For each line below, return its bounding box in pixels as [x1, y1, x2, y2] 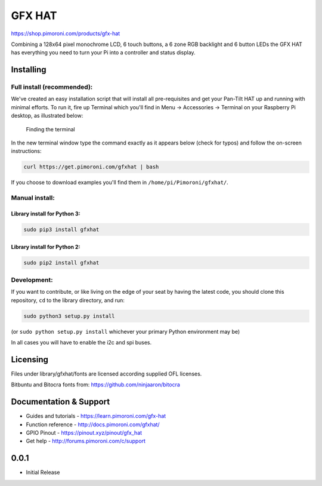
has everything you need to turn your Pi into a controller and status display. [11, 49, 196, 56]
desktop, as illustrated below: [11, 112, 83, 119]
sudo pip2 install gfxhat [23, 259, 100, 266]
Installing [11, 64, 47, 75]
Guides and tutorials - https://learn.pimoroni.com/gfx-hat [26, 413, 166, 420]
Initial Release [26, 469, 60, 476]
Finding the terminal [26, 125, 75, 133]
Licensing [11, 354, 49, 364]
